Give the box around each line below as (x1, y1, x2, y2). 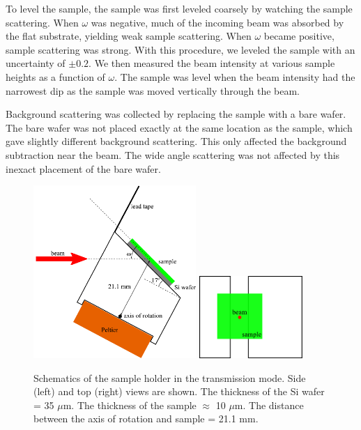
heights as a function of (6, 69, 105, 84)
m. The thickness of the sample (63, 397, 197, 412)
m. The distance (234, 397, 304, 412)
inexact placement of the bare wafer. (6, 161, 161, 176)
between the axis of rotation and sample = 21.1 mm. (33, 411, 259, 426)
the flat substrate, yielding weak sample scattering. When (6, 29, 252, 43)
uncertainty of (6, 56, 66, 70)
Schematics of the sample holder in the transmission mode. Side (33, 370, 306, 385)
